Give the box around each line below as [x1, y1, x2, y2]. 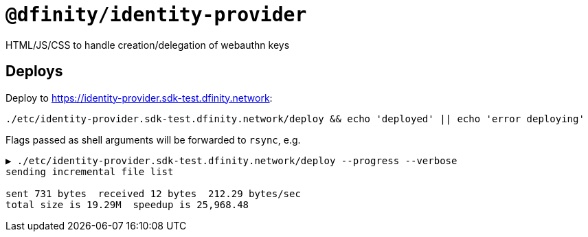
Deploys [5, 63, 63, 80]
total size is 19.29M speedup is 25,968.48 [5, 199, 249, 210]
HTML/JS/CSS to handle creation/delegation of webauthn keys [5, 38, 290, 51]
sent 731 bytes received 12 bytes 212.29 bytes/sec [5, 188, 301, 199]
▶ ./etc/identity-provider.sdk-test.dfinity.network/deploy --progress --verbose [5, 155, 457, 166]
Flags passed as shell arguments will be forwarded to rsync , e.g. [5, 133, 301, 146]
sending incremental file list [5, 166, 174, 177]
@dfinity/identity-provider [5, 3, 307, 26]
